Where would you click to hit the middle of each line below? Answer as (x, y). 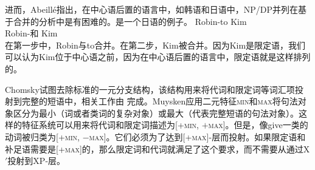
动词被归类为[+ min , (42, 136)
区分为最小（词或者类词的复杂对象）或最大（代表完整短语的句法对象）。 (156, 113)
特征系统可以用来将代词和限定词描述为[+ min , (110, 125)
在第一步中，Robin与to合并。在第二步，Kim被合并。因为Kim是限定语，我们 (155, 45)
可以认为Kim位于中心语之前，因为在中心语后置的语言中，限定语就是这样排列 (158, 57)
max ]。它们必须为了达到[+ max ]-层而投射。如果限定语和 (197, 136)
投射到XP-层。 (36, 161)
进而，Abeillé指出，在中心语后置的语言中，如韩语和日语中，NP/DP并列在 (152, 9)
